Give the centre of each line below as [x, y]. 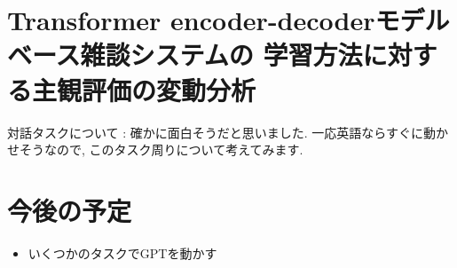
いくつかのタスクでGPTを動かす [122, 252]
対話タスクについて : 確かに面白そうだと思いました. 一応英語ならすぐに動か [228, 132]
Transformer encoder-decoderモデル [228, 20]
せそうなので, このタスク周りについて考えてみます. [155, 150]
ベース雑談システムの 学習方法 [185, 55]
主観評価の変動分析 [144, 89]
